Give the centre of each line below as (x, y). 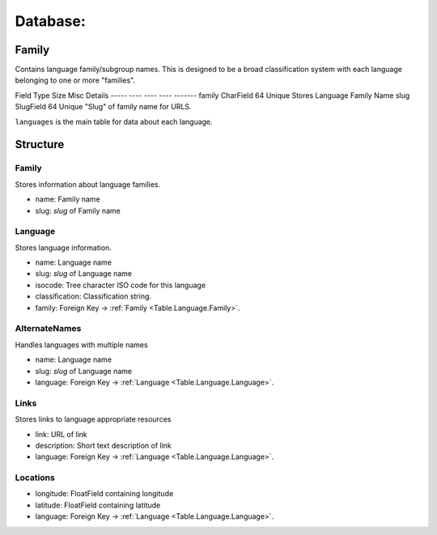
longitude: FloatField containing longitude (104, 494)
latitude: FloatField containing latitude (98, 505)
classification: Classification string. (93, 296)
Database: (51, 21)
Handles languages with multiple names (82, 345)
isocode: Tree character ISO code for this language (121, 285)
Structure (40, 144)
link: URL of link (62, 434)
